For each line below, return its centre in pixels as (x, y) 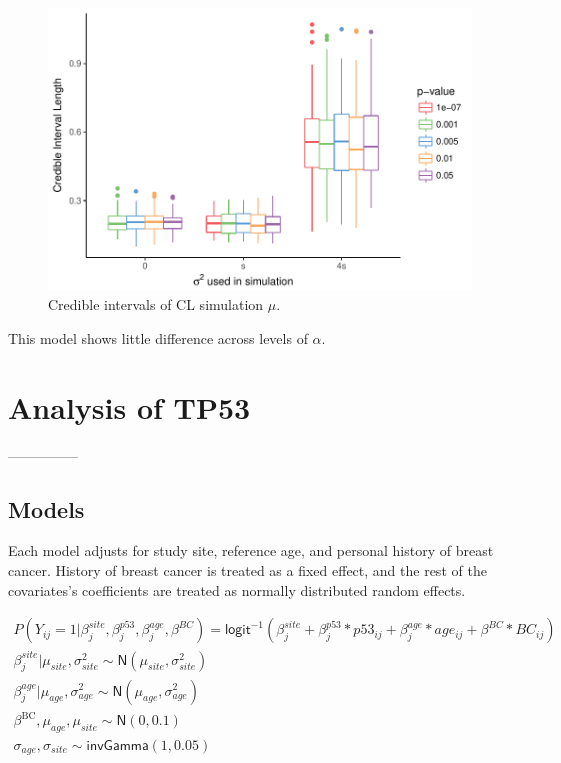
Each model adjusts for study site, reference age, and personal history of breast (251, 550)
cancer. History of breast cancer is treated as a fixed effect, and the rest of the (247, 569)
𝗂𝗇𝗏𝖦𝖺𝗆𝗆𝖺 (117, 745)
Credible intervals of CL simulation (156, 304)
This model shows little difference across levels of (158, 337)
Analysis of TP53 (129, 406)
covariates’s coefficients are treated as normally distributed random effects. (237, 589)
